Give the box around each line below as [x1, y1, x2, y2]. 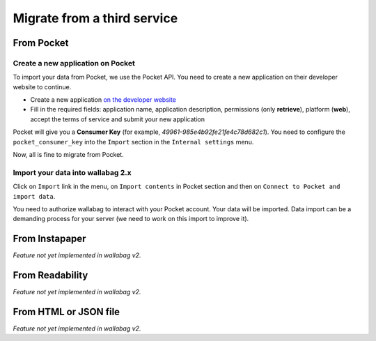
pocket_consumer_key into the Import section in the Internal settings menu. [13, 137, 254, 146]
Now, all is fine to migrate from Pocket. [13, 151, 125, 159]
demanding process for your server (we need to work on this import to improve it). [13, 215, 249, 223]
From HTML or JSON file [13, 305, 120, 317]
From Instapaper [13, 233, 86, 245]
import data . [13, 192, 56, 200]
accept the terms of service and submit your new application [30, 115, 205, 123]
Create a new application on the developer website [30, 96, 177, 104]
